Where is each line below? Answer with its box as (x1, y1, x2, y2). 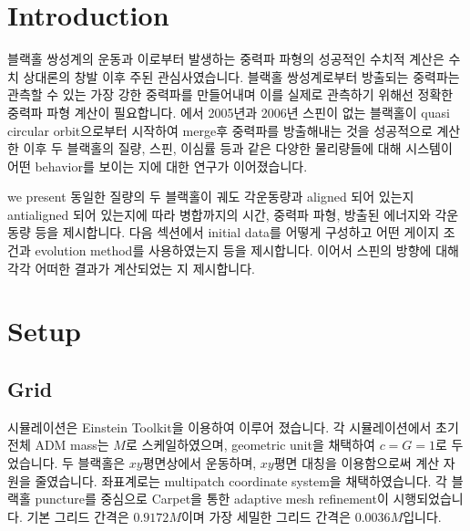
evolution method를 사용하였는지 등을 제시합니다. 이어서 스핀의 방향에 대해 (35, 241, 459, 260)
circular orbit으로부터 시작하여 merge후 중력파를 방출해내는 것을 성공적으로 (7, 120, 433, 140)
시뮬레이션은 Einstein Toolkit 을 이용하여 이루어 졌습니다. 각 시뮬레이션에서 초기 (7, 417, 459, 436)
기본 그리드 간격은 (26, 506, 129, 526)
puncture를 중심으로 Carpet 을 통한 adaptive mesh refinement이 (35, 489, 389, 508)
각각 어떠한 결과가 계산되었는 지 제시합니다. (7, 258, 255, 277)
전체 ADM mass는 (7, 435, 109, 454)
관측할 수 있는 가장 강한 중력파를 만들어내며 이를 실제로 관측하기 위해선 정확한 (7, 85, 454, 104)
